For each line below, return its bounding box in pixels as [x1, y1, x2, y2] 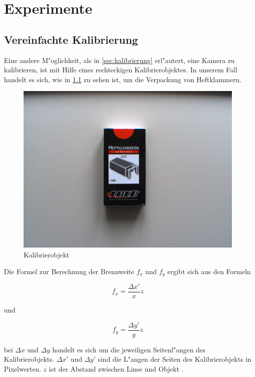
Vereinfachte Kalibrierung [4, 31, 138, 47]
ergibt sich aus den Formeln [167, 266, 251, 276]
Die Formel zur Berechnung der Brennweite [4, 266, 135, 276]
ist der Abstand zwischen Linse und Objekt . [49, 363, 184, 374]
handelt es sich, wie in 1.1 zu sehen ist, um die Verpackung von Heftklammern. [4, 74, 242, 84]
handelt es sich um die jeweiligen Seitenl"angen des [52, 344, 206, 354]
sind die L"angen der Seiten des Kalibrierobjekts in [98, 354, 252, 364]
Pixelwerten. [4, 363, 41, 374]
